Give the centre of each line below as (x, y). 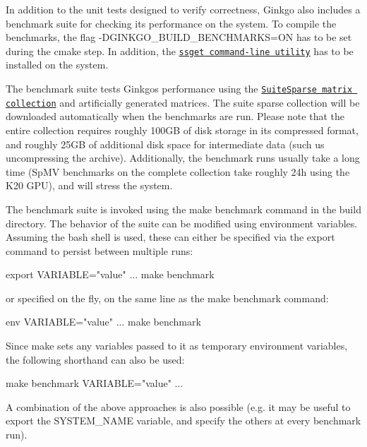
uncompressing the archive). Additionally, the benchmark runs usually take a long (183, 158)
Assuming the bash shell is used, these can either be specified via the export (170, 237)
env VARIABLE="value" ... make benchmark (103, 322)
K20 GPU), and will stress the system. (89, 185)
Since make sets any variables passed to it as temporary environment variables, (177, 346)
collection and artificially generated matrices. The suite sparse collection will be (183, 102)
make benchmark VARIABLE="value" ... (95, 383)
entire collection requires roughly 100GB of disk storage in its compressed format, (182, 130)
